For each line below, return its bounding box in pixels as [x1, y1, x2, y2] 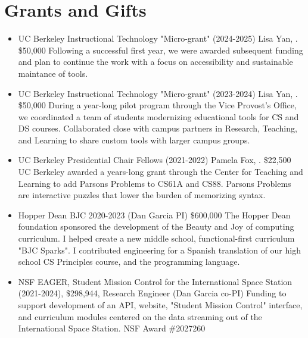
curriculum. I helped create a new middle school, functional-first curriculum [18, 232, 295, 245]
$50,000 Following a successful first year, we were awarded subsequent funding [18, 43, 303, 56]
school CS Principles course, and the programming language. [18, 255, 240, 268]
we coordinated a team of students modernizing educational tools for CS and [18, 110, 299, 123]
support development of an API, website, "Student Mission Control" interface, [18, 299, 303, 311]
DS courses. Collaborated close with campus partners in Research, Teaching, [18, 122, 297, 134]
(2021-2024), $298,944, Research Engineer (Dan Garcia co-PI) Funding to [18, 287, 287, 299]
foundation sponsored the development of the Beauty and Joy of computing [18, 220, 294, 233]
